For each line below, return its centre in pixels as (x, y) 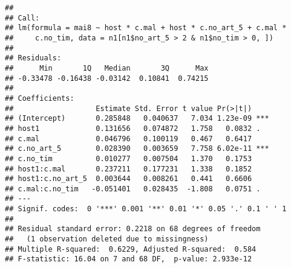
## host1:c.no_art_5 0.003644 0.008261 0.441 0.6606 (129, 179)
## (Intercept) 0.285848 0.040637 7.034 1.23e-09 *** (137, 119)
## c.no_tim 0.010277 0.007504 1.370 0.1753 (129, 158)
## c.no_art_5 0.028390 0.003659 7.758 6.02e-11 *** (137, 149)
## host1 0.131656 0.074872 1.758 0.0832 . (133, 128)
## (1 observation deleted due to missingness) (107, 239)
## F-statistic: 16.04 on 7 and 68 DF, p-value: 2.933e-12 (129, 259)
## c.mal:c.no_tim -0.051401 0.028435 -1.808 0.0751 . (133, 189)
